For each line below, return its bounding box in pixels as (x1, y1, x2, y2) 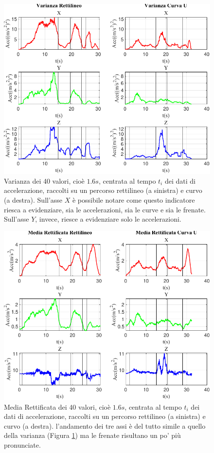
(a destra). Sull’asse (4, 194, 63, 205)
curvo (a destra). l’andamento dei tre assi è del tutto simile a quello (4, 420, 206, 431)
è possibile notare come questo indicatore (72, 194, 195, 205)
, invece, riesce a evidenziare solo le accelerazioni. (35, 214, 181, 224)
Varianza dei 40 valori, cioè (4, 175, 85, 186)
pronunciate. (4, 439, 41, 450)
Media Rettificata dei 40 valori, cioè (4, 401, 111, 412)
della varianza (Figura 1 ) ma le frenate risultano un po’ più (4, 430, 181, 440)
